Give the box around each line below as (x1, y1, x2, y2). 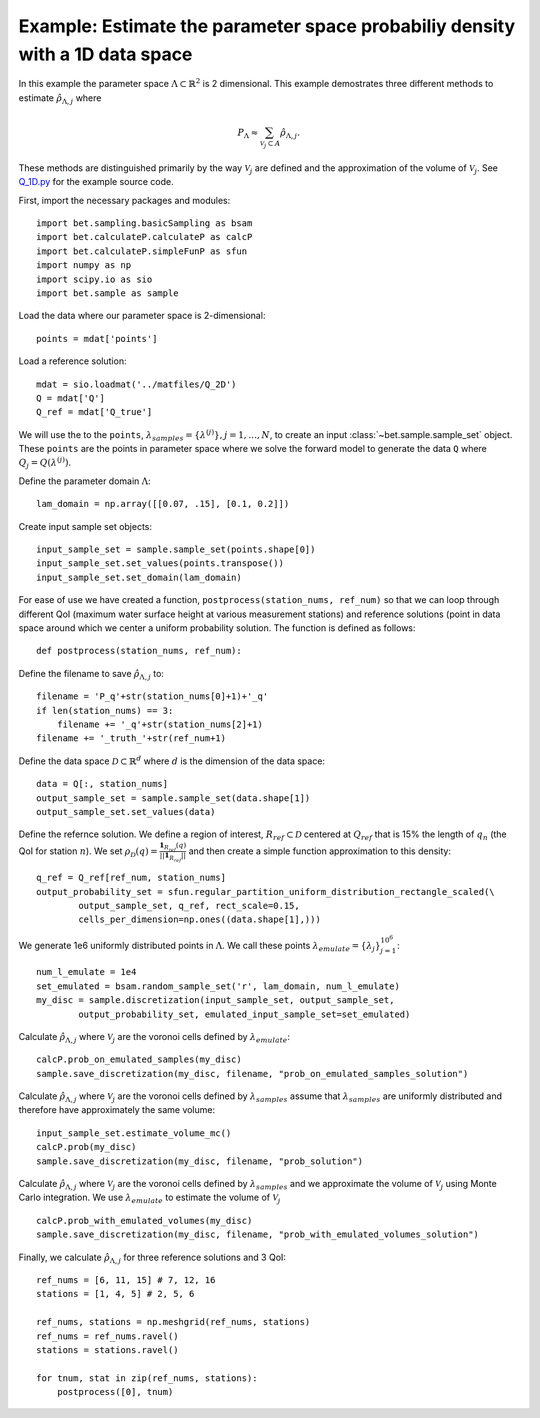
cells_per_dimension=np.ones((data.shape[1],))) (78, 914, 322, 925)
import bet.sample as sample (36, 287, 179, 299)
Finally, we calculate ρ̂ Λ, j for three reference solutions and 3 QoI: (18, 1251, 287, 1265)
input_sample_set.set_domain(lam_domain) (36, 571, 242, 583)
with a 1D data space (18, 43, 193, 65)
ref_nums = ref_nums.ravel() (36, 1330, 179, 1342)
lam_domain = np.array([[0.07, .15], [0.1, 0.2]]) (36, 498, 290, 510)
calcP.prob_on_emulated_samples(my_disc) (36, 1054, 242, 1065)
